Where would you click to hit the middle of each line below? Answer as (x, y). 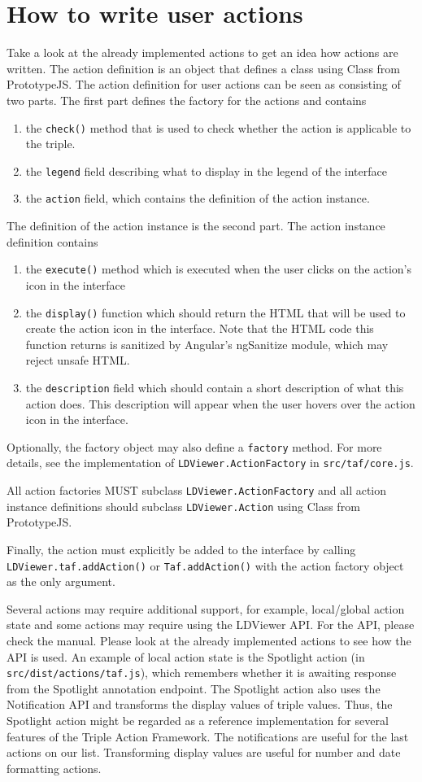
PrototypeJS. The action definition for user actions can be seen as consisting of (204, 84)
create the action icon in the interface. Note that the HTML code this (200, 328)
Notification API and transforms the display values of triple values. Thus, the (200, 704)
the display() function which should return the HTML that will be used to (215, 312)
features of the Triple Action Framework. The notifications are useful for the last (208, 736)
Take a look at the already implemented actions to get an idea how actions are (202, 52)
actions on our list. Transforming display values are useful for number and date (204, 752)
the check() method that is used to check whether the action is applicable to (218, 127)
